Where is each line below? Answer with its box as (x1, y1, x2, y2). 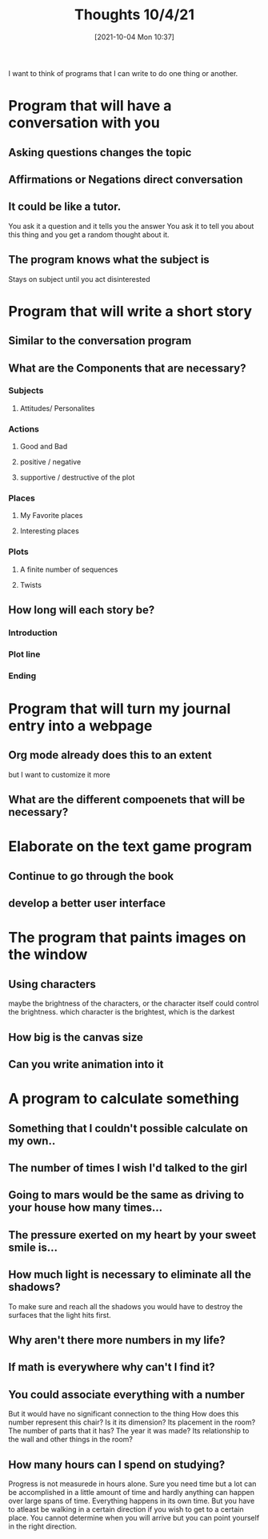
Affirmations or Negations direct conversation (8, 172, 243, 186)
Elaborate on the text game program (8, 838, 253, 856)
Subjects (8, 385, 44, 396)
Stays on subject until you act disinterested (8, 274, 150, 283)
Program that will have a (8, 97, 172, 115)
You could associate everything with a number (8, 1388, 246, 1401)
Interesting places (19, 526, 80, 536)
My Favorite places (19, 511, 83, 520)
